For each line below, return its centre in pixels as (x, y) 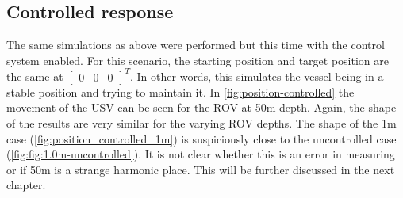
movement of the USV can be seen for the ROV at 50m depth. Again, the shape (201, 107)
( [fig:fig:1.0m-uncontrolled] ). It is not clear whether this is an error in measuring (201, 154)
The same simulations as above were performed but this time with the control (196, 45)
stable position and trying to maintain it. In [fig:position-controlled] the (180, 91)
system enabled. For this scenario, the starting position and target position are (198, 60)
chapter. (26, 185)
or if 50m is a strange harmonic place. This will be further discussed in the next (201, 169)
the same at (35, 76)
